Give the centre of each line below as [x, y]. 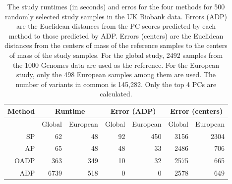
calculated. [116, 94]
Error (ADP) [133, 111]
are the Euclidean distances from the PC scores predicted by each [116, 26]
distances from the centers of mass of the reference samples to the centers [116, 45]
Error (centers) [197, 111]
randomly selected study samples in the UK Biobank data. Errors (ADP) [116, 16]
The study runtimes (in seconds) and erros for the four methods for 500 [116, 6]
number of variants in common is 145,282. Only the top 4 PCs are [116, 84]
